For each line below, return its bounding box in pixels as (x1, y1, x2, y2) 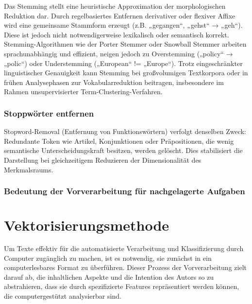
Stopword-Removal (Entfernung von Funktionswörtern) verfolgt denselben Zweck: (4, 126, 246, 136)
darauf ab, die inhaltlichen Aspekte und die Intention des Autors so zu (4, 271, 214, 282)
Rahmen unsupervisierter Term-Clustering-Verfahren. (4, 86, 163, 97)
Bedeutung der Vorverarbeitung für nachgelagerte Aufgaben (4, 185, 245, 197)
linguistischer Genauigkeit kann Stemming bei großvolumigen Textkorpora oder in (4, 68, 248, 78)
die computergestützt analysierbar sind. (4, 291, 121, 301)
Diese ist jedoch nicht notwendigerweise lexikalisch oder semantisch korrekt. (4, 29, 229, 39)
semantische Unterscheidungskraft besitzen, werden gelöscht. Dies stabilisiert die (4, 145, 243, 155)
